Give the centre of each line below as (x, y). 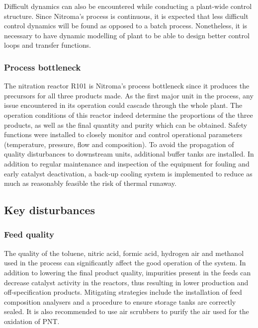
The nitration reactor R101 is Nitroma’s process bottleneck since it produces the (127, 86)
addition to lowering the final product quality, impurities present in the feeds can (128, 272)
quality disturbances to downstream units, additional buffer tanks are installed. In (129, 154)
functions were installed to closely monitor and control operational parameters (123, 134)
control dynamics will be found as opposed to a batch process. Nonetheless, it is (126, 26)
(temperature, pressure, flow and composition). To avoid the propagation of (119, 144)
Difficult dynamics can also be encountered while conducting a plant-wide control (128, 6)
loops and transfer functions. (47, 45)
